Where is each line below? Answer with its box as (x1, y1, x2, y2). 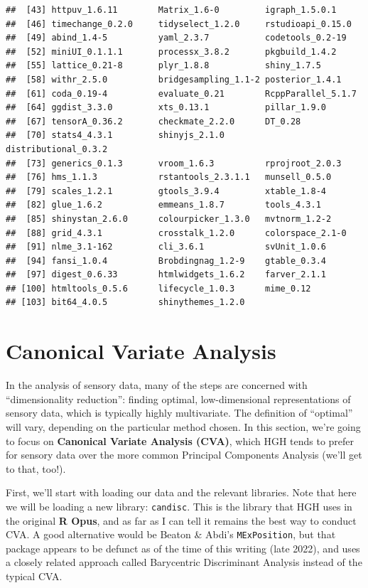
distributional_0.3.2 (6, 144, 108, 154)
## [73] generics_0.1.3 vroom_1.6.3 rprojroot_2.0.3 (6, 158, 342, 169)
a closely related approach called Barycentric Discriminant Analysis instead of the (6, 555, 362, 570)
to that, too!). (6, 461, 66, 476)
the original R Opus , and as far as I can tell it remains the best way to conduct (6, 513, 357, 528)
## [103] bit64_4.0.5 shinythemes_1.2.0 (6, 297, 245, 308)
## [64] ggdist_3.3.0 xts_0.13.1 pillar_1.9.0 (6, 102, 327, 113)
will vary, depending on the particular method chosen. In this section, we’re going (6, 419, 361, 434)
